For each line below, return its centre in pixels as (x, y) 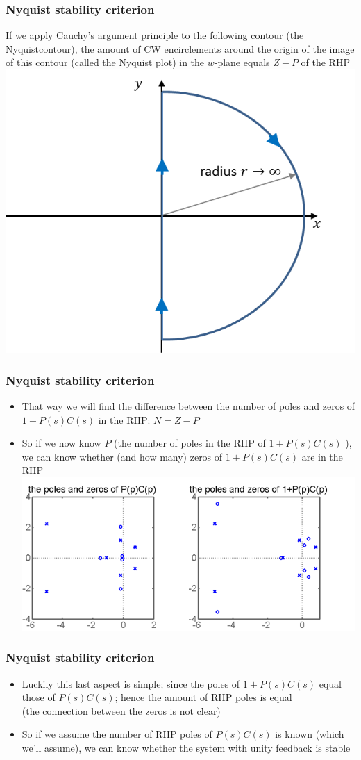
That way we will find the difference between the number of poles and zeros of (188, 406)
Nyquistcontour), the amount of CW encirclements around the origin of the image (180, 48)
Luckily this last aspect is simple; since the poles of (131, 683)
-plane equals (242, 62)
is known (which (310, 734)
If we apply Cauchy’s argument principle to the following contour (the (155, 35)
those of (39, 697)
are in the (322, 456)
